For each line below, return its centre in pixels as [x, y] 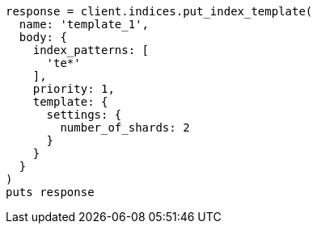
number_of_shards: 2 [125, 128]
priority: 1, [74, 89]
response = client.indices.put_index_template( [159, 11]
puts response [50, 192]
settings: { [84, 115]
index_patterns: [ [91, 50]
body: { [43, 37]
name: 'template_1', [84, 24]
